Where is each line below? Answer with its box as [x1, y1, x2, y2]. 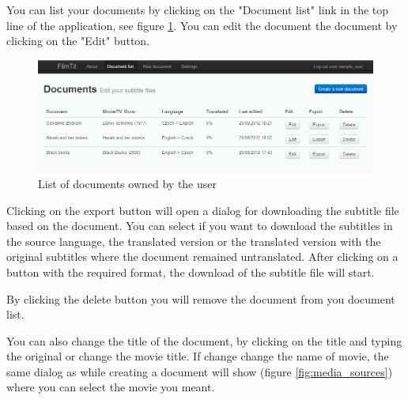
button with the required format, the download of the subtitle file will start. [6, 263, 375, 280]
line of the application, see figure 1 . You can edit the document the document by [6, 17, 398, 33]
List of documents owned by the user [38, 175, 217, 191]
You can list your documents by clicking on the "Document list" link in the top [6, 2, 389, 17]
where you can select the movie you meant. [6, 379, 215, 395]
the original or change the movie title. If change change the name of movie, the [6, 348, 389, 364]
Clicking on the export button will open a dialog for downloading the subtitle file [6, 202, 399, 218]
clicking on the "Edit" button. [6, 32, 150, 49]
